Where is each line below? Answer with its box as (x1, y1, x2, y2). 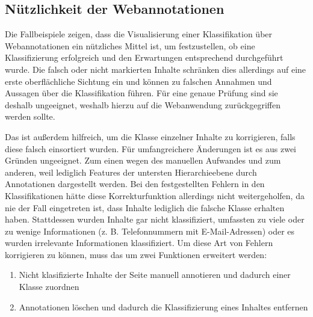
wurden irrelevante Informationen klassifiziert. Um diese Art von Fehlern (5, 236, 273, 249)
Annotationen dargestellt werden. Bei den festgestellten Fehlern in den (5, 177, 265, 190)
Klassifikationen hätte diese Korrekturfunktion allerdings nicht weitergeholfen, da (5, 189, 305, 202)
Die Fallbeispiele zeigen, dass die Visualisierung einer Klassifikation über (5, 28, 273, 40)
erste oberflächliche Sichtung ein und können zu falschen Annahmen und (5, 75, 272, 87)
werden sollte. (5, 110, 55, 123)
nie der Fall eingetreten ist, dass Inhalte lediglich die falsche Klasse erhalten (5, 201, 285, 214)
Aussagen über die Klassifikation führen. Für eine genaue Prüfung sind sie (5, 87, 278, 99)
